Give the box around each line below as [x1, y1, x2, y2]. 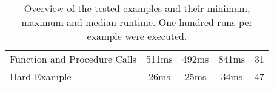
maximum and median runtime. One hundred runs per [21, 15, 253, 29]
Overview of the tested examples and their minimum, [24, 1, 250, 15]
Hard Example [10, 69, 72, 83]
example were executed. [87, 29, 187, 43]
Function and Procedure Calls [10, 52, 137, 66]
